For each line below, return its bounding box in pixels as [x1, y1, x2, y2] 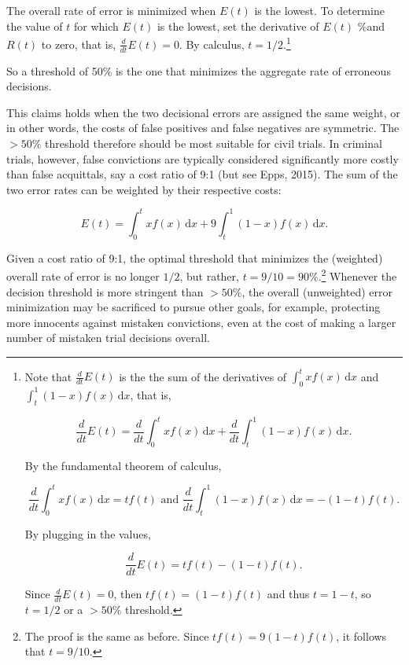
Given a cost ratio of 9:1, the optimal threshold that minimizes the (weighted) [6, 249, 383, 266]
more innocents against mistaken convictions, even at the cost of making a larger [6, 314, 396, 330]
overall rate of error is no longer [6, 267, 160, 284]
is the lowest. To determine [254, 2, 385, 18]
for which [73, 17, 119, 34]
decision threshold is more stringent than [6, 283, 204, 299]
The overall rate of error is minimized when [6, 2, 216, 18]
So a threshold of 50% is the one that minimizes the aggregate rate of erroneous [6, 62, 391, 79]
